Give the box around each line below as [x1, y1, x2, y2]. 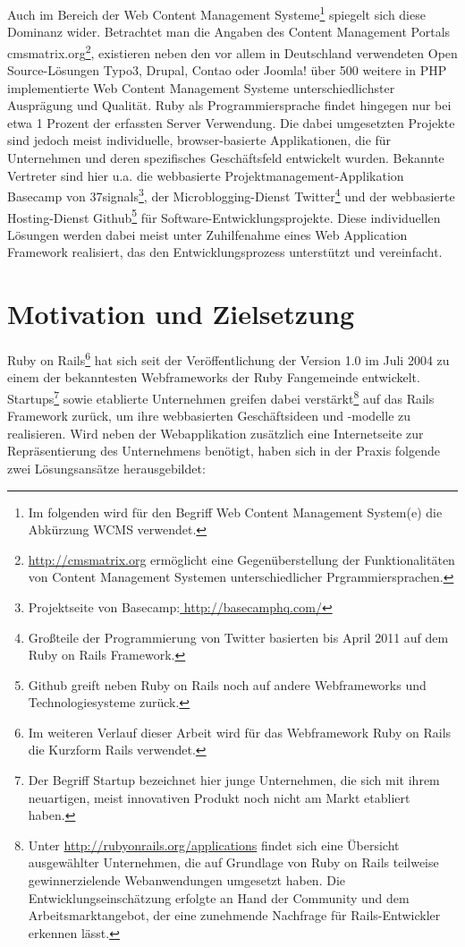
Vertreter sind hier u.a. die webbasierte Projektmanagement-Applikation [7, 166, 404, 184]
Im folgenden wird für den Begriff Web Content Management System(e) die [28, 502, 443, 521]
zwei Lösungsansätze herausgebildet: [7, 458, 206, 477]
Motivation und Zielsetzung [7, 295, 355, 332]
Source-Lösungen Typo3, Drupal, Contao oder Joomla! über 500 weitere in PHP [7, 61, 447, 80]
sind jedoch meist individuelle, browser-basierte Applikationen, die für [7, 131, 392, 149]
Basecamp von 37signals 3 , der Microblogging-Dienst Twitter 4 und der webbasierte [7, 184, 455, 205]
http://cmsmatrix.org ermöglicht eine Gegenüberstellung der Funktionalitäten [28, 550, 455, 568]
